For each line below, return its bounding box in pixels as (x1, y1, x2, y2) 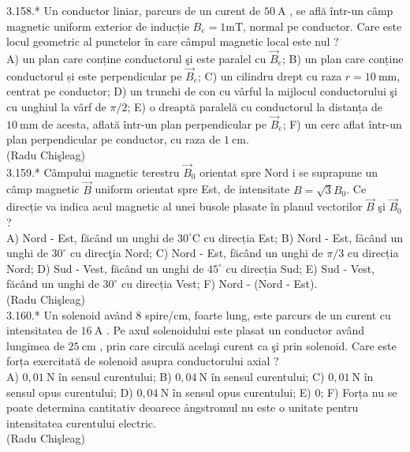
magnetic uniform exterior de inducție (6, 17, 189, 34)
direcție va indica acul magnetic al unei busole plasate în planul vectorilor (6, 198, 363, 215)
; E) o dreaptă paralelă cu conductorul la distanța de (127, 99, 383, 114)
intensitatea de (6, 322, 77, 338)
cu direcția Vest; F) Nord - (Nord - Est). (121, 275, 318, 292)
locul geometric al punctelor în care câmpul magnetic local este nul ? (6, 33, 339, 50)
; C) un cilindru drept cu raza (198, 67, 342, 84)
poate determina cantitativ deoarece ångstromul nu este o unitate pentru (6, 399, 359, 416)
